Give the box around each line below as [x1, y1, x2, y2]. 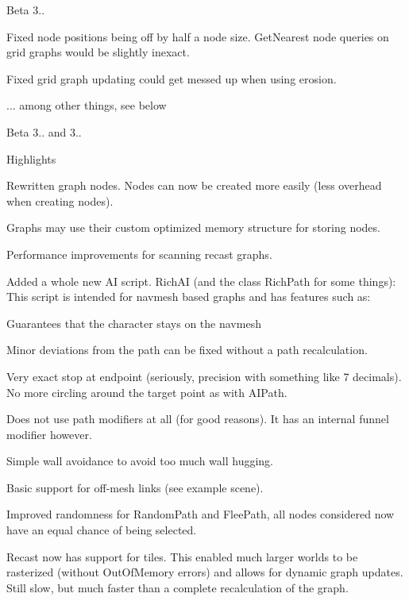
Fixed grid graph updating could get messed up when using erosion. [6, 70, 337, 87]
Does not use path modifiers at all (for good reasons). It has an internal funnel [6, 410, 389, 427]
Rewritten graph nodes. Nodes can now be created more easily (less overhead [6, 177, 382, 194]
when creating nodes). [6, 192, 114, 209]
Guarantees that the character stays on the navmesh [6, 314, 261, 331]
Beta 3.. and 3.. [6, 123, 82, 140]
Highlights [6, 150, 56, 167]
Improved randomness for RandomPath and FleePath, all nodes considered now [6, 506, 395, 522]
